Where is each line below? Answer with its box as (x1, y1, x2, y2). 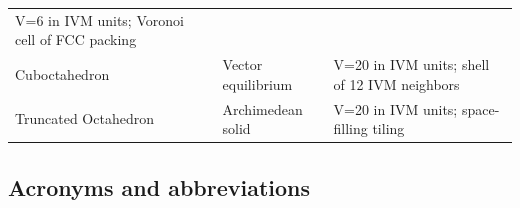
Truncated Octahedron (15, 108, 154, 129)
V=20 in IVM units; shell (333, 54, 490, 75)
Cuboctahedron (15, 63, 110, 84)
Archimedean (222, 98, 303, 119)
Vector (222, 54, 263, 75)
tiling (372, 118, 405, 139)
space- (461, 98, 500, 119)
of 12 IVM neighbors (333, 73, 460, 94)
